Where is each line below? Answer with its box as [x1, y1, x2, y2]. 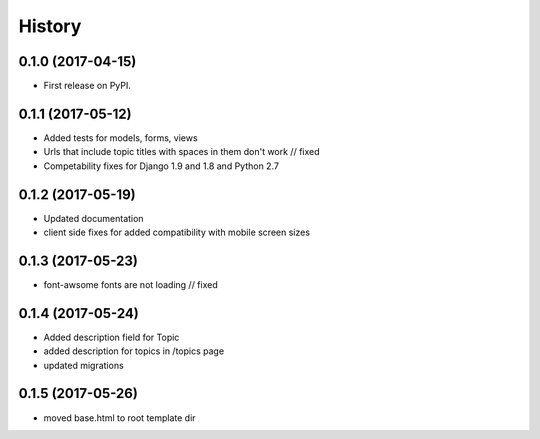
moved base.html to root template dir [43, 411, 196, 424]
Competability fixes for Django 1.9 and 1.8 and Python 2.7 [43, 160, 280, 172]
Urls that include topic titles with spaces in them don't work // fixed [43, 146, 320, 158]
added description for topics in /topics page [43, 345, 225, 357]
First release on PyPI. [43, 80, 132, 92]
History [18, 15, 82, 37]
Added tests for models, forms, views [43, 131, 199, 144]
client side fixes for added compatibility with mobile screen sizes [43, 226, 310, 239]
